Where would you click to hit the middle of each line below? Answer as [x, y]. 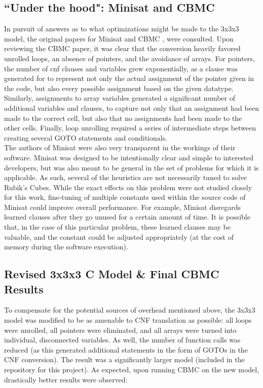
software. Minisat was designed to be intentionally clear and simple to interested [129, 157]
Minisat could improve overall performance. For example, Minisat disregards [123, 207]
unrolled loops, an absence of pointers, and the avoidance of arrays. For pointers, [129, 58]
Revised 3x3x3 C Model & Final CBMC [112, 274]
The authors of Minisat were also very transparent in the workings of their [120, 147]
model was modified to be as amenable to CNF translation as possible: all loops [128, 320]
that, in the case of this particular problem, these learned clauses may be [117, 227]
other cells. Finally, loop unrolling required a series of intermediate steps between [130, 128]
